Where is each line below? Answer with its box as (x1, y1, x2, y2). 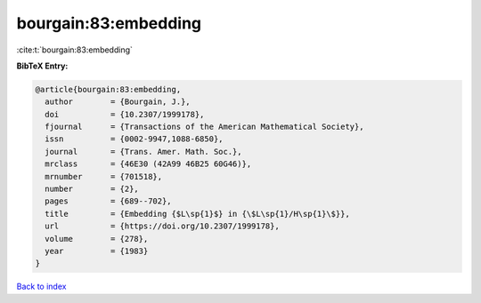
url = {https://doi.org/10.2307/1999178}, (45, 221, 280, 231)
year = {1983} (45, 246, 149, 256)
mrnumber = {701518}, (45, 171, 163, 181)
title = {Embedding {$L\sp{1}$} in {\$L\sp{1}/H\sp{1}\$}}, (45, 209, 351, 219)
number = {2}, (45, 184, 140, 195)
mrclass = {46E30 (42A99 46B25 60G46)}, (45, 159, 252, 169)
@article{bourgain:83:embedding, (35, 84, 182, 94)
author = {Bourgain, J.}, (45, 97, 191, 107)
